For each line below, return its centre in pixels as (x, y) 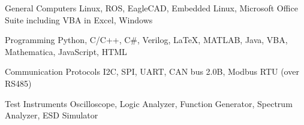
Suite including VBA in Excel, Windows (79, 19)
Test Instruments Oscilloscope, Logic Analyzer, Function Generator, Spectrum (149, 103)
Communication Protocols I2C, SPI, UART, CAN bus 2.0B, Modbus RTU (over (152, 71)
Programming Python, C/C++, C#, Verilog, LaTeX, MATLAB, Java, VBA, (146, 40)
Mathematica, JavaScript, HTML (66, 51)
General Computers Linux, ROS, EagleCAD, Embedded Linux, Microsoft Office (151, 8)
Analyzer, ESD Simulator (52, 115)
